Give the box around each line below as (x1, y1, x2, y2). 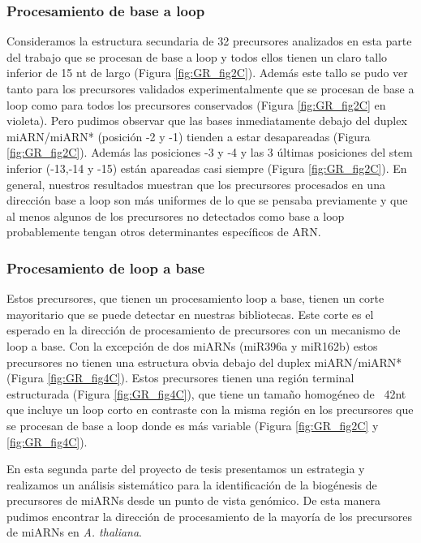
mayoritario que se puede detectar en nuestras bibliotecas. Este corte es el (6, 305, 374, 322)
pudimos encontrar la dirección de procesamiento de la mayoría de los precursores (6, 507, 412, 524)
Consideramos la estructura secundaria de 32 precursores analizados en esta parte (6, 32, 412, 50)
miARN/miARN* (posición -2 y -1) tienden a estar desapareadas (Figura (6, 127, 371, 144)
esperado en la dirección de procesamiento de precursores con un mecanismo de (6, 321, 401, 338)
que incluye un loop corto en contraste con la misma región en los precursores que (6, 401, 414, 418)
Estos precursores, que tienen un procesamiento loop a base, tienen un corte (6, 290, 384, 307)
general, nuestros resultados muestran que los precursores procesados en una (6, 175, 385, 192)
